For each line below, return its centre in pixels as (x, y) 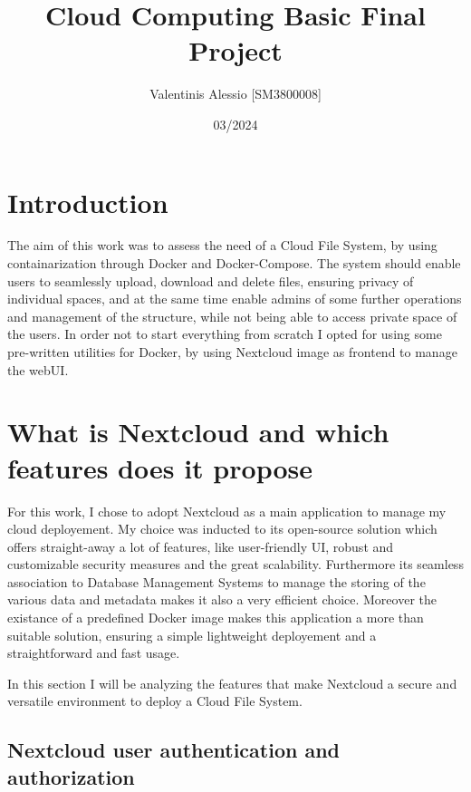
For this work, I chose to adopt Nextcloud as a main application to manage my (227, 511)
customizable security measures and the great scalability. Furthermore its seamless (235, 564)
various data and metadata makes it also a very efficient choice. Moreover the (222, 599)
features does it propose (160, 467)
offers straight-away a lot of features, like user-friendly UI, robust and (201, 546)
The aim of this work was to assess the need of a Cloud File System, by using (222, 245)
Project (235, 50)
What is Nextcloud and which (198, 432)
